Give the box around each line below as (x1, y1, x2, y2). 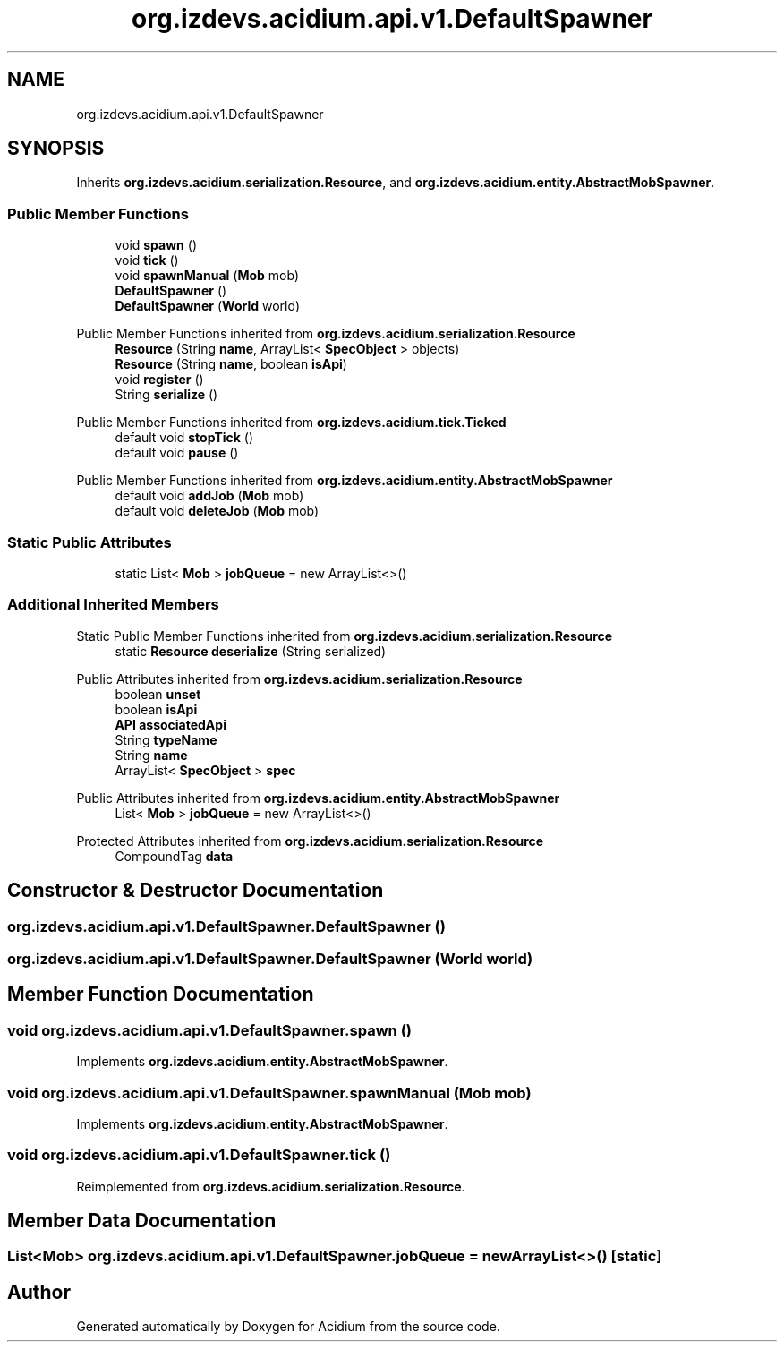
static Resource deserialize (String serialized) (115, 643, 387, 659)
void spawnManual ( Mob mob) (115, 268, 299, 284)
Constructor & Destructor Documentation (7, 879, 384, 902)
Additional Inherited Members (7, 595, 219, 614)
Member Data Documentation (7, 1209, 277, 1233)
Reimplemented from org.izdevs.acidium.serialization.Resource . (76, 1178, 465, 1194)
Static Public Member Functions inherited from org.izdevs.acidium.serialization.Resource (76, 628, 613, 644)
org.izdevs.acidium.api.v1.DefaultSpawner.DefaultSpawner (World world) (7, 949, 533, 968)
